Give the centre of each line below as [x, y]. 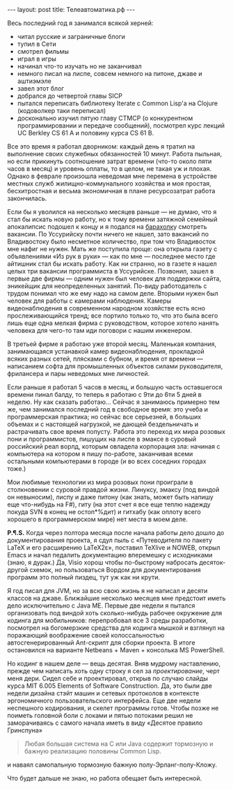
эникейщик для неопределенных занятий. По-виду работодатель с [107, 286]
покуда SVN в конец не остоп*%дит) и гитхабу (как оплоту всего [104, 512]
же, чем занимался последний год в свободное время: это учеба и [108, 409]
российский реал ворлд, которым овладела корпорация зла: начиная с [114, 446]
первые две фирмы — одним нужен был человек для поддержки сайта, [114, 278]
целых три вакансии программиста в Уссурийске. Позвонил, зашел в [111, 271]
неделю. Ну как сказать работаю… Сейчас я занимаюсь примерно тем [114, 402]
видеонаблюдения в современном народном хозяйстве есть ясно [106, 308]
